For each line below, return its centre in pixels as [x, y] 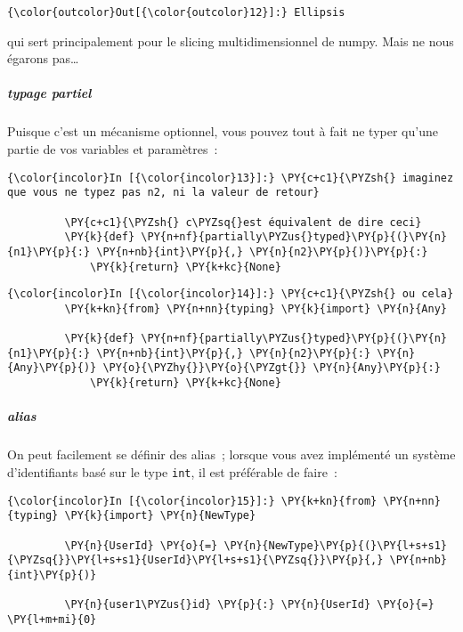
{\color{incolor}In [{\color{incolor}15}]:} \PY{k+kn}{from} [192, 501]
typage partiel [49, 93]
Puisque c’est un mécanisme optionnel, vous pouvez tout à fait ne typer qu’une [223, 131]
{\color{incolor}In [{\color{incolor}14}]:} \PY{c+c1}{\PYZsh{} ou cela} [231, 294]
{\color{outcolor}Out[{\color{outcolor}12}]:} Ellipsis [176, 12]
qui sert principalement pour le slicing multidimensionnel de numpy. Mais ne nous [231, 41]
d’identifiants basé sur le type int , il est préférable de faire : [172, 471]
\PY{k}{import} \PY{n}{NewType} [160, 516]
